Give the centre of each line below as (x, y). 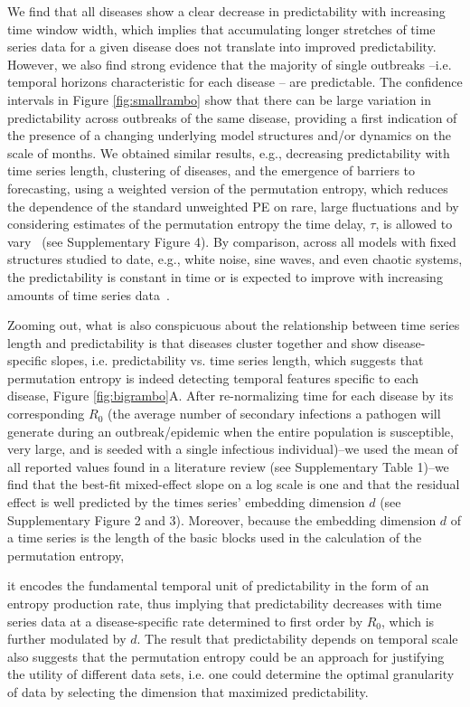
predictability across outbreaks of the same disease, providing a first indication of (232, 117)
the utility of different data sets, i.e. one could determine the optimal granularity (231, 674)
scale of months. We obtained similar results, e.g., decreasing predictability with (229, 152)
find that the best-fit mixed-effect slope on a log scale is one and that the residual (234, 484)
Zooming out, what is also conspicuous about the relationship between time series (234, 325)
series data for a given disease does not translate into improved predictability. (222, 47)
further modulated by (67, 639)
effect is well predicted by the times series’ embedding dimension (186, 502)
